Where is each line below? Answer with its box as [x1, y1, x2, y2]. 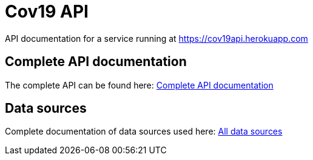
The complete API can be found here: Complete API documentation [5, 79, 274, 90]
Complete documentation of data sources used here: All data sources [5, 126, 283, 137]
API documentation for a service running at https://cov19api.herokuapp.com [5, 33, 308, 44]
